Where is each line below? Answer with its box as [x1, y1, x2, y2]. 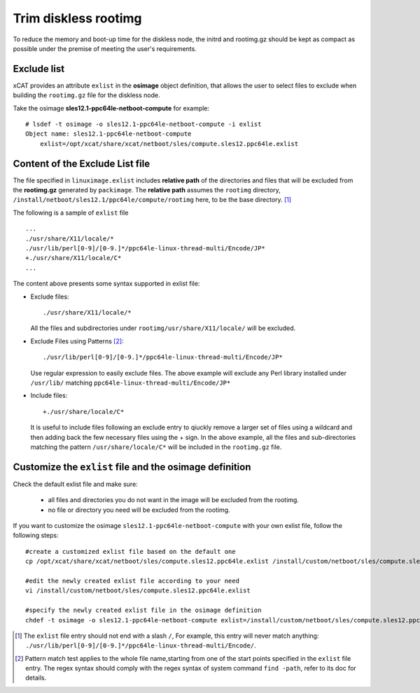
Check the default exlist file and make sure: [13, 480, 138, 488]
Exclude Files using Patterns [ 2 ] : [30, 336, 124, 345]
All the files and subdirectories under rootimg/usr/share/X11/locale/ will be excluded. [30, 324, 296, 332]
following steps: [13, 531, 59, 540]
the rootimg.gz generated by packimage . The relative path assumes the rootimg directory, [13, 186, 281, 194]
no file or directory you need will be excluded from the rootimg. [48, 506, 230, 514]
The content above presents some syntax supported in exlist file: [13, 280, 200, 288]
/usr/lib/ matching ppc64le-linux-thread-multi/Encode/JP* [30, 378, 231, 387]
